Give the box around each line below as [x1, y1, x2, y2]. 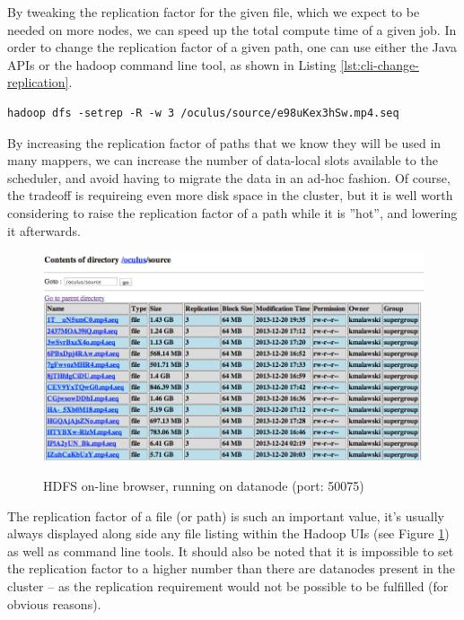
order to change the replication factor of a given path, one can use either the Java [7, 38, 457, 57]
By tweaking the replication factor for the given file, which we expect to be [7, 3, 420, 21]
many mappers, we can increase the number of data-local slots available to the [7, 151, 438, 170]
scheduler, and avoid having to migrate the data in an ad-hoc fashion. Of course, [7, 168, 451, 187]
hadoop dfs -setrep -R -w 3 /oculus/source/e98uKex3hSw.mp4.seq [7, 106, 399, 119]
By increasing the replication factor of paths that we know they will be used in [7, 133, 442, 152]
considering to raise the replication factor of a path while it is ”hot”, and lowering [7, 203, 458, 222]
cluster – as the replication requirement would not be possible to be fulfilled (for [7, 576, 449, 595]
